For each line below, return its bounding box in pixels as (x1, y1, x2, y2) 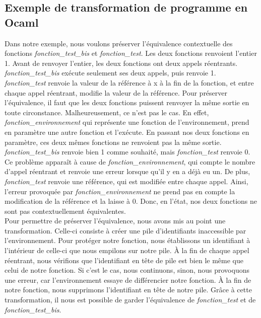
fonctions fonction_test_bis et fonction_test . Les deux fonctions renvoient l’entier (5, 48, 257, 58)
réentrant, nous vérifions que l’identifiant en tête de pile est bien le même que (5, 255, 243, 265)
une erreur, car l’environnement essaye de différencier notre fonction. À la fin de (5, 274, 251, 285)
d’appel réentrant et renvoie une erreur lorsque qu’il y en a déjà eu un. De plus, (5, 166, 250, 177)
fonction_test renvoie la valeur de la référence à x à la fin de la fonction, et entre (5, 77, 254, 88)
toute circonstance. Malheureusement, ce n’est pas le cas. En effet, (5, 107, 209, 117)
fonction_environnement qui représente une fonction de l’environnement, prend (5, 117, 249, 127)
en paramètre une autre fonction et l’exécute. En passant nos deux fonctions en (5, 126, 249, 137)
